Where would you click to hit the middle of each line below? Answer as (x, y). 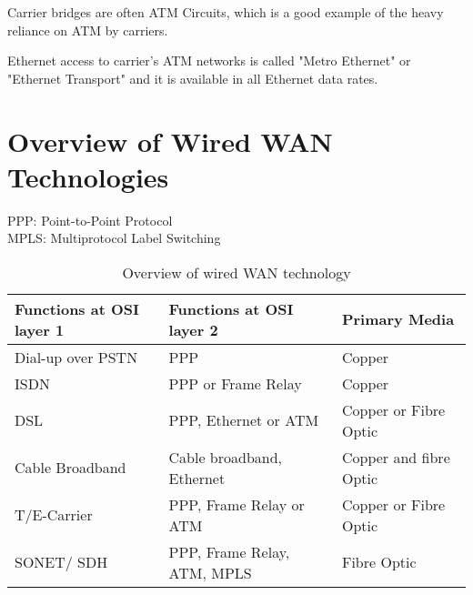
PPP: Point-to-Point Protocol (90, 220)
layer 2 (193, 329)
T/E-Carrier (54, 515)
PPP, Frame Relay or (236, 504)
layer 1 (40, 329)
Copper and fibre (396, 457)
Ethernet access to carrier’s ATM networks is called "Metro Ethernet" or (209, 61)
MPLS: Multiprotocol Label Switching (114, 238)
